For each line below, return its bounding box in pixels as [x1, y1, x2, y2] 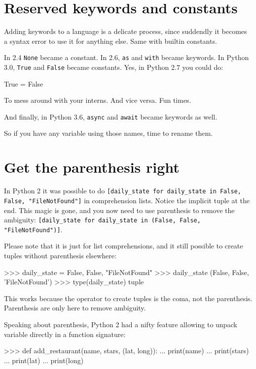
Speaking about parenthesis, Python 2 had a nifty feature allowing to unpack [4, 319, 237, 329]
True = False [4, 78, 43, 89]
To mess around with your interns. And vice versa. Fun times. [4, 95, 191, 105]
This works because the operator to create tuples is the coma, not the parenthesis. [4, 293, 253, 303]
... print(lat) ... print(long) [4, 355, 84, 365]
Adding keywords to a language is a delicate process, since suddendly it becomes [4, 26, 247, 36]
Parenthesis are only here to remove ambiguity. [4, 303, 146, 313]
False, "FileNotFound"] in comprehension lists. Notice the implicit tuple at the [4, 195, 250, 205]
